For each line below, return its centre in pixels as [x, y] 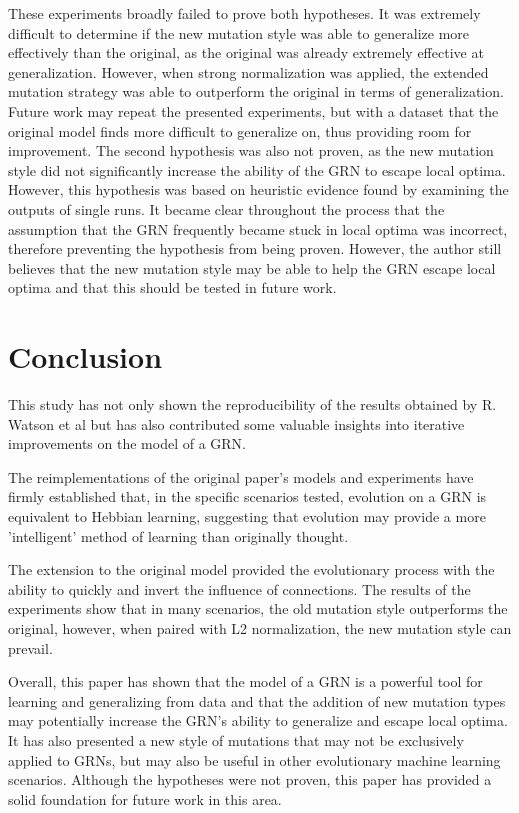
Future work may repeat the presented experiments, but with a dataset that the [253, 110]
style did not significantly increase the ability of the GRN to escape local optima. [257, 169]
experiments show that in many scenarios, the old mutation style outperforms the [258, 608]
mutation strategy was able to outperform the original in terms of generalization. [256, 91]
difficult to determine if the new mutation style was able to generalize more [239, 32]
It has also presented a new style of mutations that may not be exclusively [236, 739]
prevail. [30, 647]
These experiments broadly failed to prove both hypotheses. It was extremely [244, 13]
